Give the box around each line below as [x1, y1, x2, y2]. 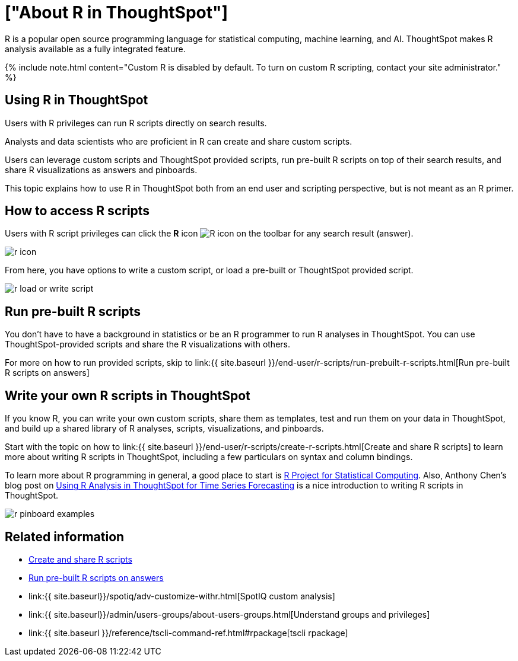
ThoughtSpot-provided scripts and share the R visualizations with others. [5, 339, 290, 350]
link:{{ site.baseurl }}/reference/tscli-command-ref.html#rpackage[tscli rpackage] [28, 627, 348, 638]
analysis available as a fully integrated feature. [5, 43, 186, 54]
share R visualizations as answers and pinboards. [5, 164, 198, 175]
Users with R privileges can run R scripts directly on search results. [5, 117, 267, 128]
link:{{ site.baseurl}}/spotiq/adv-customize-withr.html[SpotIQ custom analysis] [28, 590, 335, 601]
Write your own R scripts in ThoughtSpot [5, 388, 250, 403]
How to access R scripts [5, 203, 150, 219]
